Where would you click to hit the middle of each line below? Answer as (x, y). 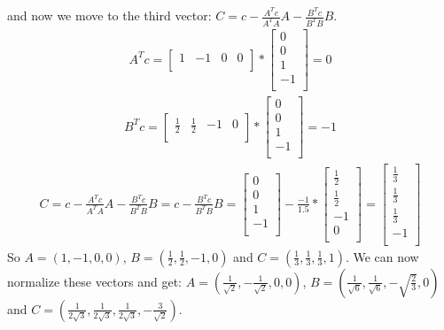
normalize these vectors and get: (94, 281)
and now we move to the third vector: (109, 15)
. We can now (382, 256)
